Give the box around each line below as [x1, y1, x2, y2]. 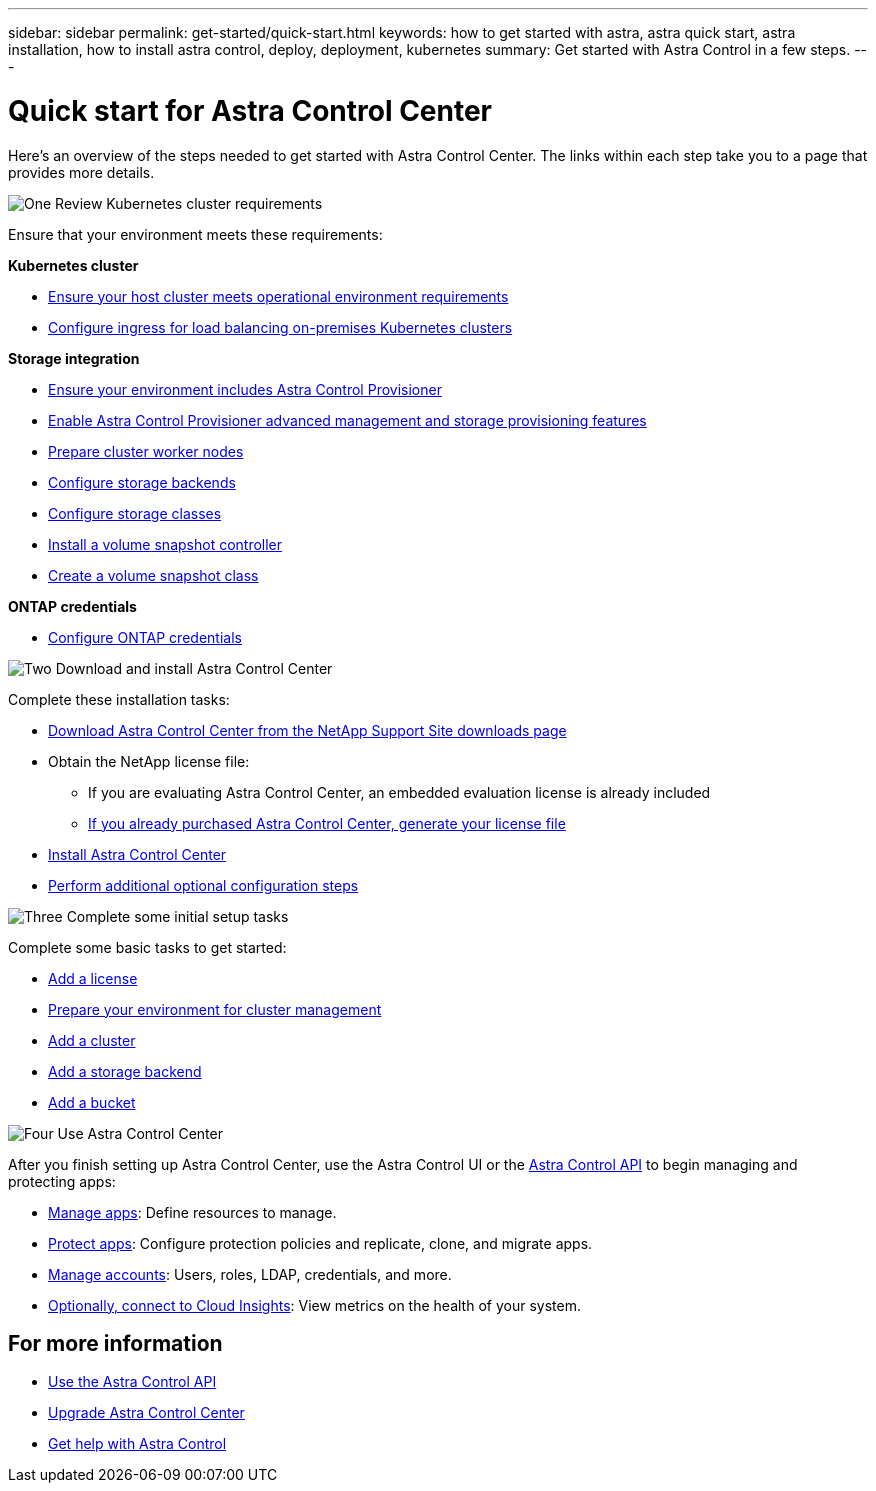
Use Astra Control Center [57, 1124, 223, 1142]
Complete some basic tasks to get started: [8, 938, 287, 956]
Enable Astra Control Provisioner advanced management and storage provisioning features [48, 411, 647, 429]
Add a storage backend [48, 1062, 202, 1080]
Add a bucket [48, 1093, 136, 1111]
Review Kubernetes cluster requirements [55, 194, 323, 212]
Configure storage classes [48, 504, 222, 522]
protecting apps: [8, 1172, 116, 1190]
